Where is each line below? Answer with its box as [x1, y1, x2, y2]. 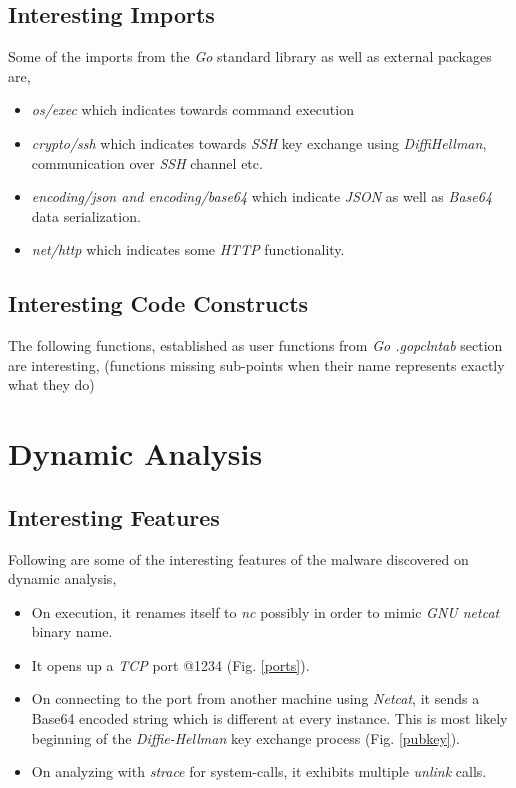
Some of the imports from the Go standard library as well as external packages [8, 46, 492, 67]
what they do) [8, 374, 95, 395]
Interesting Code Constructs [8, 288, 309, 319]
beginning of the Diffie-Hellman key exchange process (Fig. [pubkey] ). [31, 727, 461, 748]
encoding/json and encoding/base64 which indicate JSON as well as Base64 [31, 186, 493, 207]
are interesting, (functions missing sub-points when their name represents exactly [8, 354, 505, 375]
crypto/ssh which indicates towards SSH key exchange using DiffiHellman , [31, 132, 487, 153]
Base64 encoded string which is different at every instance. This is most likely [31, 708, 508, 729]
